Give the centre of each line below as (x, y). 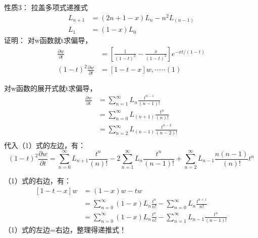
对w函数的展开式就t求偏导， (50, 88)
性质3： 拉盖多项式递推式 (46, 7)
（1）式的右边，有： (38, 181)
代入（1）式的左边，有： (45, 145)
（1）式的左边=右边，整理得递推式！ (65, 230)
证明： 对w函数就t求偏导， (48, 40)
